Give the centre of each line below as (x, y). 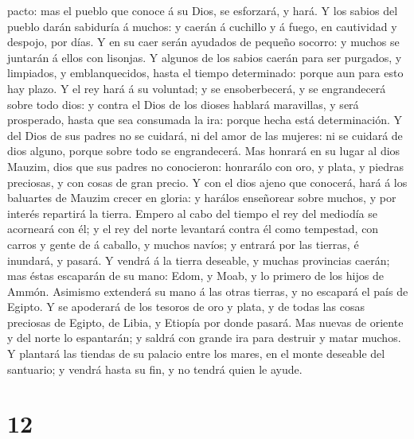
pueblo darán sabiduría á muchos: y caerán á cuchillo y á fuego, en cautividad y (202, 26)
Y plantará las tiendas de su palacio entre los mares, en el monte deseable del (196, 354)
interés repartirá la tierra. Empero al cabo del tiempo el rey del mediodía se (192, 213)
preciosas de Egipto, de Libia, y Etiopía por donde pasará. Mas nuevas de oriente (205, 322)
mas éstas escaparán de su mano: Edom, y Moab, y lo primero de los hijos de (195, 276)
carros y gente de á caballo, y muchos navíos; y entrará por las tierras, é (183, 244)
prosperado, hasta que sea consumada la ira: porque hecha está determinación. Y (205, 120)
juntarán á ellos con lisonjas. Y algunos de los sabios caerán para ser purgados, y (205, 57)
